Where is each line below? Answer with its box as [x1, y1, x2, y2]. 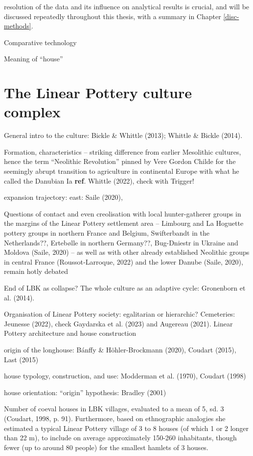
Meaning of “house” [4, 54, 63, 64]
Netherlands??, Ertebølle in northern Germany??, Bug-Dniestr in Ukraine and [4, 237, 238, 247]
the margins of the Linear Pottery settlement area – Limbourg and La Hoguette [4, 218, 244, 228]
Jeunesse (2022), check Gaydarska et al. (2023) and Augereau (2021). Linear [4, 318, 233, 328]
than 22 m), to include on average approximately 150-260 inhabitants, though [4, 432, 237, 443]
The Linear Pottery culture [4, 82, 192, 103]
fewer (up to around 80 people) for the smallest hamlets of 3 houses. [4, 442, 208, 452]
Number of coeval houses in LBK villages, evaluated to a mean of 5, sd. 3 [4, 403, 224, 414]
